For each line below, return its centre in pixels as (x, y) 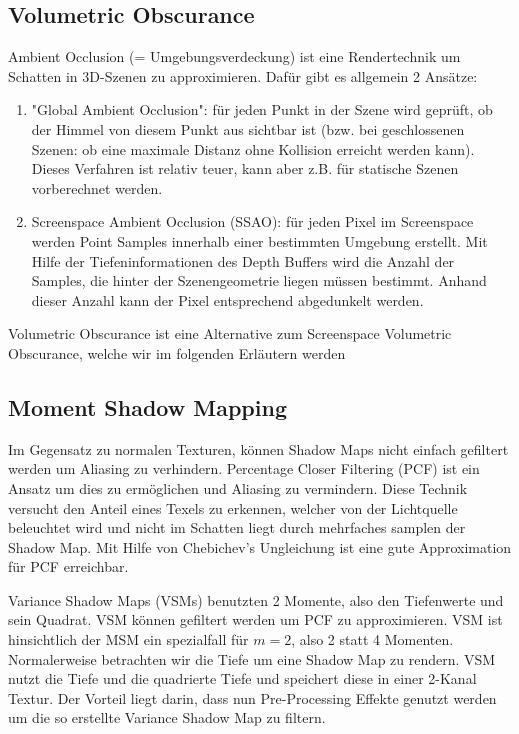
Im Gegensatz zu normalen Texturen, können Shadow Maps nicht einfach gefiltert (258, 448)
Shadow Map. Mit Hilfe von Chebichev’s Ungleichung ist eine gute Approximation (260, 546)
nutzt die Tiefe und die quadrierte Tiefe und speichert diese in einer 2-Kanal (242, 678)
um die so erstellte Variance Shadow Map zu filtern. (167, 717)
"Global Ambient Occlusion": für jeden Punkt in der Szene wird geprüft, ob (262, 109)
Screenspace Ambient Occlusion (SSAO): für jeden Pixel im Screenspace (252, 221)
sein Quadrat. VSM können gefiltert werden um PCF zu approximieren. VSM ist (255, 619)
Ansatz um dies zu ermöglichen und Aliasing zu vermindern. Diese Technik (238, 487)
